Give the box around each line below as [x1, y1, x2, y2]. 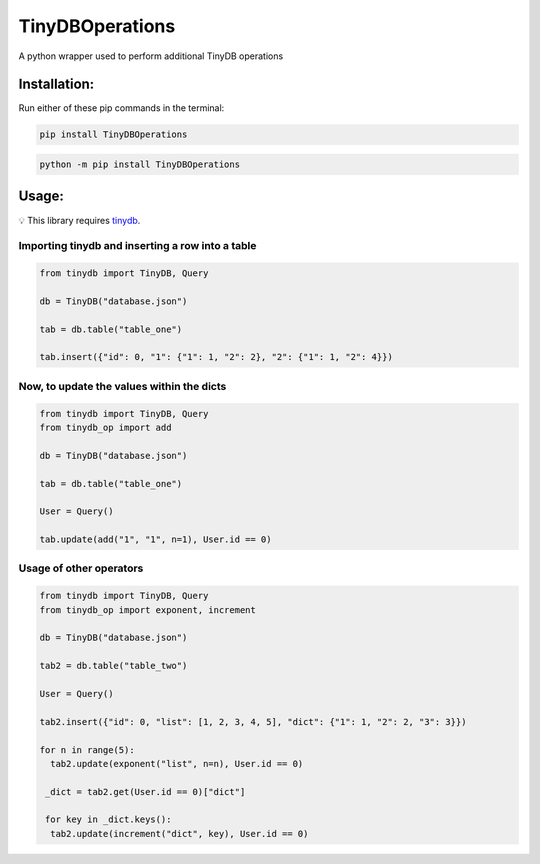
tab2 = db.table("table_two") [39, 660, 188, 672]
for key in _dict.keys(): [45, 814, 172, 825]
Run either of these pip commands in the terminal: [18, 102, 225, 114]
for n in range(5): [39, 744, 135, 755]
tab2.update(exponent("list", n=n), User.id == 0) [50, 758, 304, 769]
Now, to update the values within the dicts [18, 379, 227, 393]
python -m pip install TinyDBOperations [39, 159, 240, 170]
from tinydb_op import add [39, 421, 172, 433]
